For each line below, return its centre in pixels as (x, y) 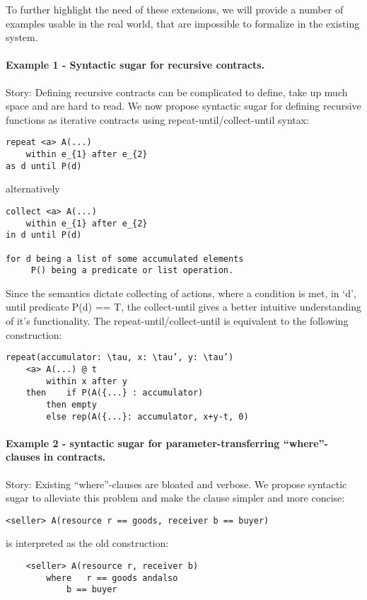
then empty (71, 404)
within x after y (87, 381)
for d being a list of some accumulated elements (125, 259)
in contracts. (75, 457)
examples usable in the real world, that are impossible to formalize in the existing (183, 23)
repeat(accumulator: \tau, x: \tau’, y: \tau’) (120, 358)
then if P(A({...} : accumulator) (115, 393)
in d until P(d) (44, 235)
